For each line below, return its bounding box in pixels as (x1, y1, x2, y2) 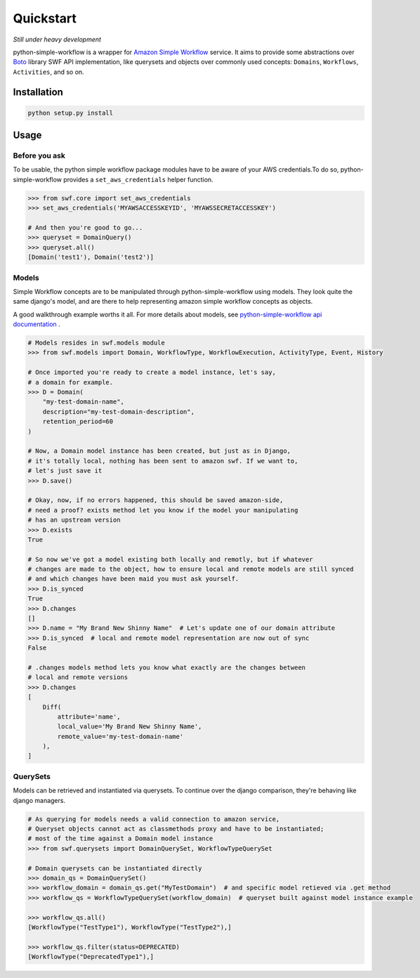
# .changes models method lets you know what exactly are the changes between (27, 663, 306, 671)
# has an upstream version (27, 516, 121, 524)
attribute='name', (57, 712, 121, 721)
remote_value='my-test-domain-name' (57, 732, 184, 740)
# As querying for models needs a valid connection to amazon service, (27, 815, 280, 823)
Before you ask (13, 151, 66, 161)
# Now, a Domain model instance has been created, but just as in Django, (27, 447, 291, 455)
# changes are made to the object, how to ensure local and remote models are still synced (27, 565, 354, 573)
